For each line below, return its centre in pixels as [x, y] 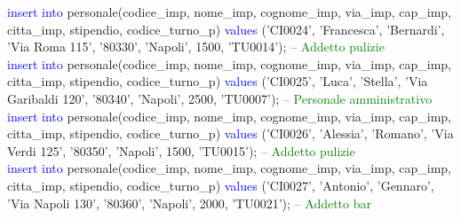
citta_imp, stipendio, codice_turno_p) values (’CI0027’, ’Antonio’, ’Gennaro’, [221, 185]
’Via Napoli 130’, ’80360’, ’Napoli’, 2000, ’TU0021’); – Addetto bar [189, 203]
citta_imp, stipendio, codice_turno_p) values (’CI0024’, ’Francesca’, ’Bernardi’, [226, 29]
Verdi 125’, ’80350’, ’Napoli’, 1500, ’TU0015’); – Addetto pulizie [181, 150]
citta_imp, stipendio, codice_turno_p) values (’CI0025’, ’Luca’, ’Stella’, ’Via [218, 81]
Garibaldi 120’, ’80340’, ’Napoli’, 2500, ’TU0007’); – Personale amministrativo [220, 98]
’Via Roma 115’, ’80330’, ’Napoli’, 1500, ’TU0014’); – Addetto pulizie [196, 47]
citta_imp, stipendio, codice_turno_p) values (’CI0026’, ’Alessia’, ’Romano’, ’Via [230, 133]
